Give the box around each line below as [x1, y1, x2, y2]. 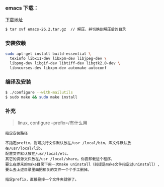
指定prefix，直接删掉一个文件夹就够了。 [5, 177, 79, 182]
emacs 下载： [5, 4, 39, 11]
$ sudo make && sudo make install [5, 95, 78, 100]
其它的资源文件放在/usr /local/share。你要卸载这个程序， [5, 157, 115, 162]
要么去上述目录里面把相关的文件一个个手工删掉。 [5, 167, 92, 172]
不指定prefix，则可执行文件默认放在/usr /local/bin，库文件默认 [5, 141, 128, 146]
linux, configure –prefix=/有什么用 [17, 120, 88, 126]
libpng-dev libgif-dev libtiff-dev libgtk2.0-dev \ [10, 61, 121, 66]
